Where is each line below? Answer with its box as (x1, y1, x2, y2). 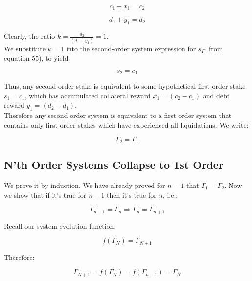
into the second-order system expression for (66, 43, 196, 53)
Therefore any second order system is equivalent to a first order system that (4, 110, 232, 120)
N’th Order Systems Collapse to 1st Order (4, 157, 224, 172)
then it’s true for (107, 189, 157, 200)
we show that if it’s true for (4, 189, 87, 200)
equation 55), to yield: (4, 53, 70, 63)
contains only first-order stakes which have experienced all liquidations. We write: (4, 119, 249, 130)
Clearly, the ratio (4, 31, 55, 41)
